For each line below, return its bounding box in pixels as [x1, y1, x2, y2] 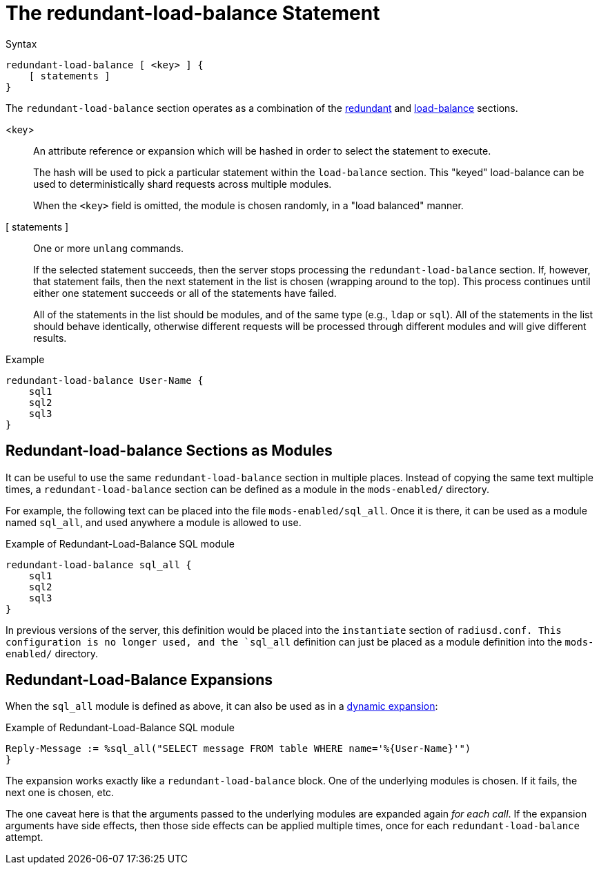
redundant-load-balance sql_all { [6, 559, 192, 570]
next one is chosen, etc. [6, 786, 115, 799]
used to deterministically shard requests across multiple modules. [33, 177, 332, 190]
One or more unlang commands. [33, 242, 184, 254]
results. [33, 331, 67, 344]
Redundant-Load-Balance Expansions [6, 671, 273, 689]
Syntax [6, 37, 37, 50]
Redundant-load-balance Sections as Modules [6, 442, 333, 460]
